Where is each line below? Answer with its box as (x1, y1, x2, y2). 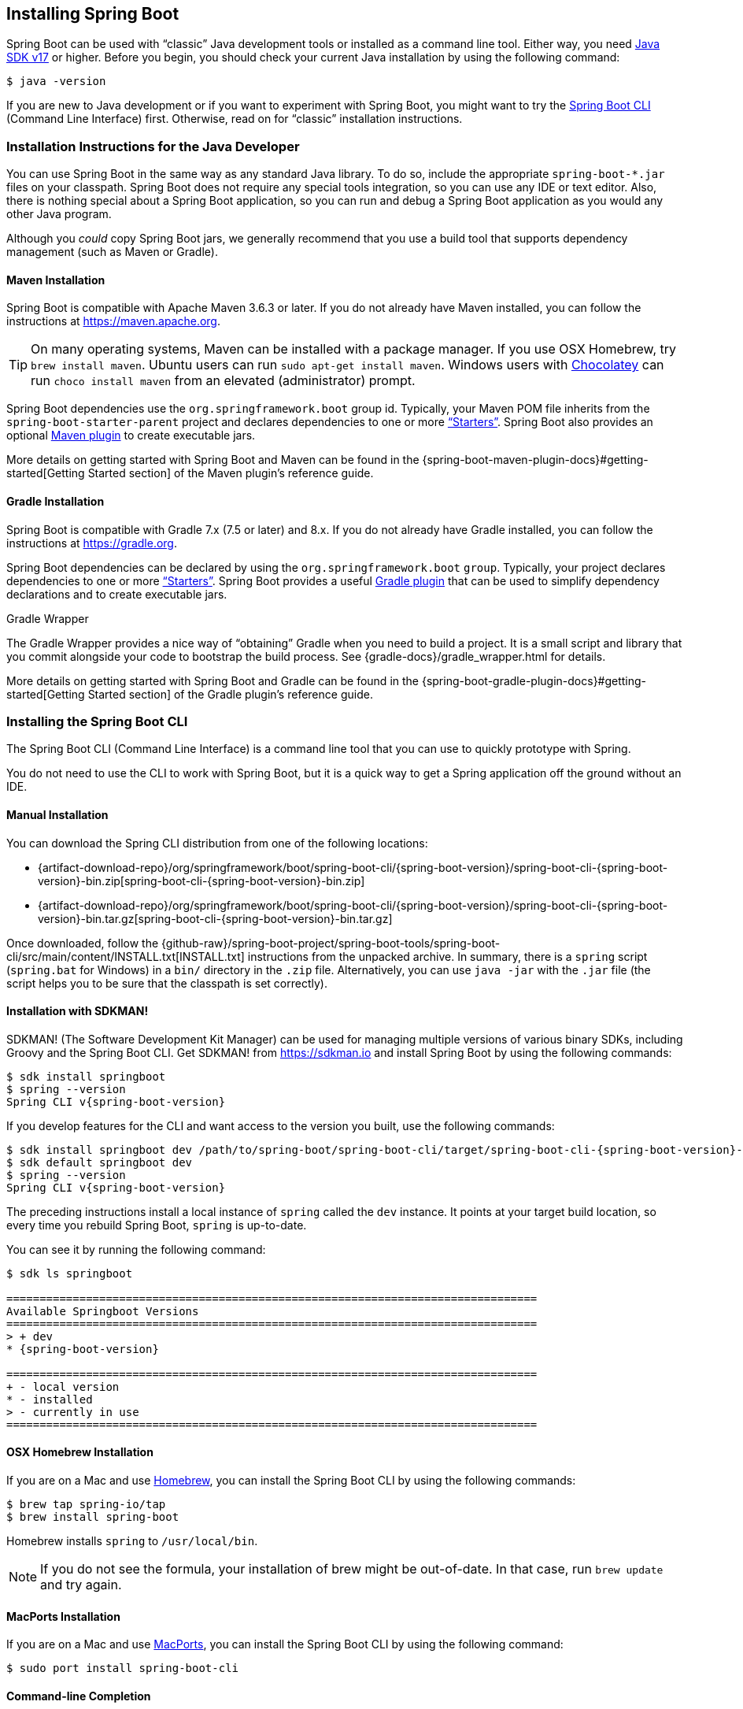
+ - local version (6, 1380, 120, 1393)
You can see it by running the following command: (6, 1242, 266, 1256)
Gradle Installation (6, 495, 105, 508)
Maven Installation (6, 272, 105, 287)
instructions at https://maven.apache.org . (6, 314, 221, 328)
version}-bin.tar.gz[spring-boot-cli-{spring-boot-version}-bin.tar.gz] (38, 911, 393, 925)
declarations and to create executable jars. (6, 587, 227, 601)
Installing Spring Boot (6, 4, 179, 24)
